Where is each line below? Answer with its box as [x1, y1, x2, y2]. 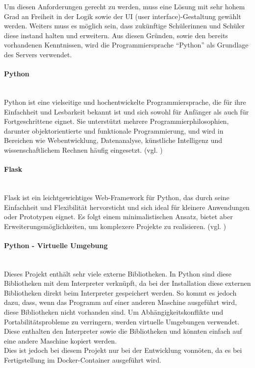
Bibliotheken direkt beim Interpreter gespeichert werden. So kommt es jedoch [4, 287, 237, 298]
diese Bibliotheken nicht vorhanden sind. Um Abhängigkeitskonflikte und [4, 307, 223, 317]
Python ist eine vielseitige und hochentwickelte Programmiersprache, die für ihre [4, 96, 246, 107]
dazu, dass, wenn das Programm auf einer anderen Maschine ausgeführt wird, [4, 297, 237, 307]
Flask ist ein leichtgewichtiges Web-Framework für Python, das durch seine [4, 192, 229, 202]
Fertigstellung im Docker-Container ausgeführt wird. [4, 355, 161, 365]
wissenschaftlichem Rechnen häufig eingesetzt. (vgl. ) [4, 144, 163, 155]
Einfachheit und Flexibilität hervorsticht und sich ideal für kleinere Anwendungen [4, 202, 250, 212]
